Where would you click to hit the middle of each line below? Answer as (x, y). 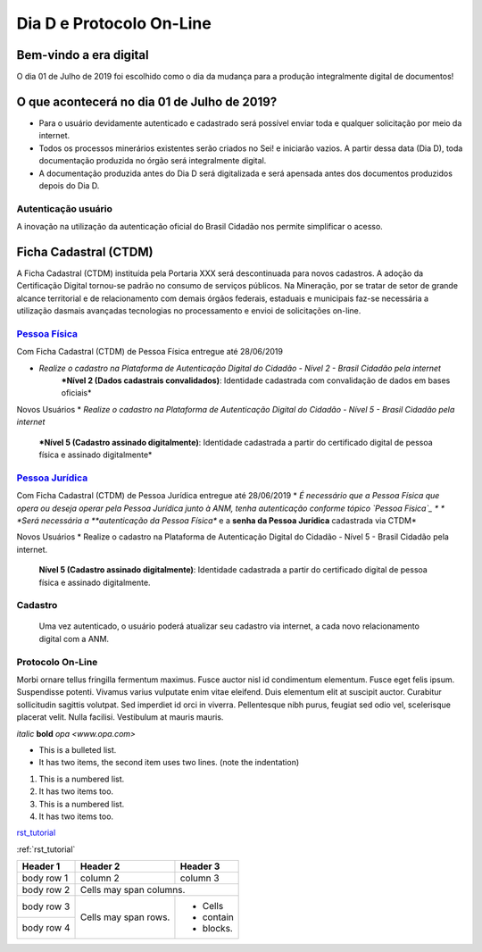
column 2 (100, 878)
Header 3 (200, 866)
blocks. (218, 929)
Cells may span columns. (133, 890)
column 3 (199, 878)
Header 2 (100, 866)
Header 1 (41, 866)
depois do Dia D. (69, 185)
